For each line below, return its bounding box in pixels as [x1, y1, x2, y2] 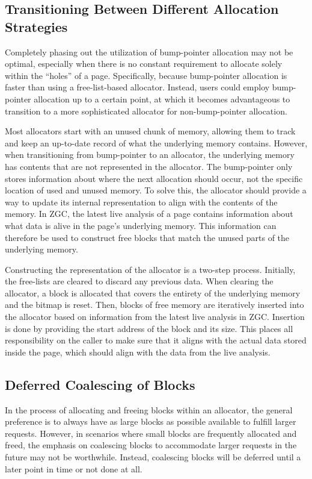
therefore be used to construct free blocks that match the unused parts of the [5, 231, 290, 243]
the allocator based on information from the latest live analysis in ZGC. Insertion [5, 310, 305, 323]
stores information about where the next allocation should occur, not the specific [5, 172, 303, 184]
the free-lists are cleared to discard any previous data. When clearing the [5, 275, 274, 287]
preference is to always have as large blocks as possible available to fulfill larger [5, 415, 296, 428]
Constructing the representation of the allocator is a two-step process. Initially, [5, 263, 296, 275]
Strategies [5, 17, 68, 36]
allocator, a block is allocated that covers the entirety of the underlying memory [5, 286, 301, 299]
